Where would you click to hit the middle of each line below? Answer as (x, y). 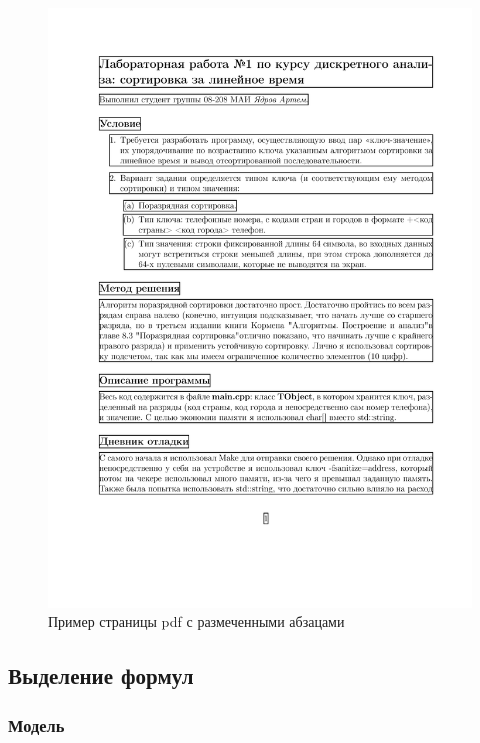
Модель (36, 724)
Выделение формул (101, 675)
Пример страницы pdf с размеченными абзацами (196, 621)
